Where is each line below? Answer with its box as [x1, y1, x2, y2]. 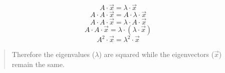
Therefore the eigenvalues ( [12, 49, 95, 59]
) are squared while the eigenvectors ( [99, 49, 214, 59]
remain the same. [12, 58, 65, 69]
